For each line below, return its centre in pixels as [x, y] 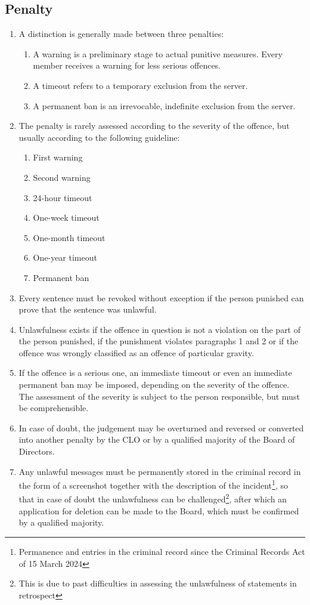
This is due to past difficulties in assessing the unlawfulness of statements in [158, 583]
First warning [58, 157]
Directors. [37, 451]
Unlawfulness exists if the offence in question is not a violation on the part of [160, 329]
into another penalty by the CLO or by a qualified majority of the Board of [157, 439]
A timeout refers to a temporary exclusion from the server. [140, 85]
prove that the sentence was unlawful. [88, 309]
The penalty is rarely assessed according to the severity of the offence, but [154, 126]
